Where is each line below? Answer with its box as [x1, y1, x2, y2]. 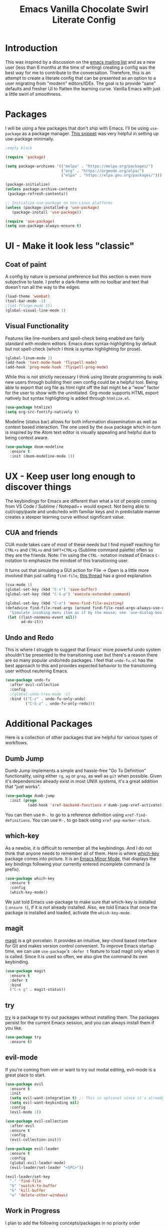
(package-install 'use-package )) [11, 210, 81, 215]
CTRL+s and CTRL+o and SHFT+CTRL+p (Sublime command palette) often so [5, 547, 153, 553]
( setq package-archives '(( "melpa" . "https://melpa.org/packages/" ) [5, 164, 153, 169]
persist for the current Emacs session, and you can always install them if [5, 1020, 154, 1026]
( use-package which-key [5, 876, 55, 881]
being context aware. [5, 434, 49, 440]
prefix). [5, 866, 20, 872]
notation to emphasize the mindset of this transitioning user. [5, 558, 129, 564]
